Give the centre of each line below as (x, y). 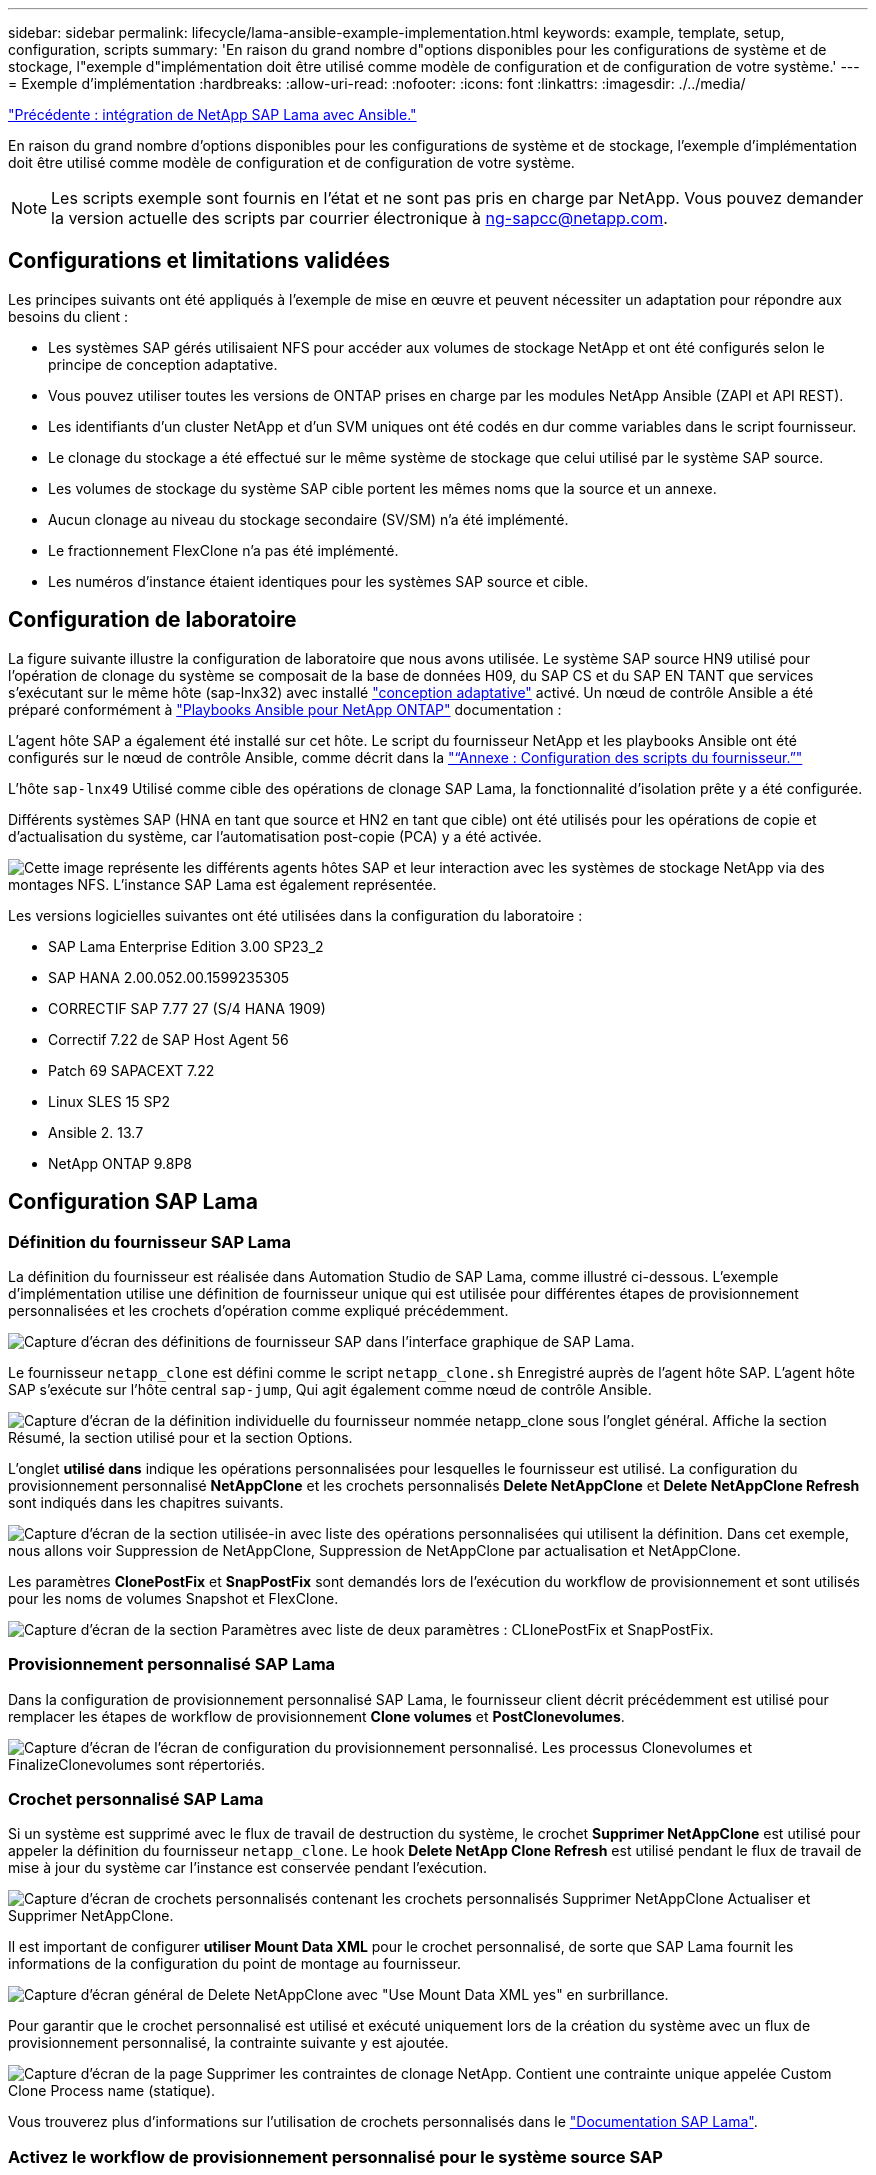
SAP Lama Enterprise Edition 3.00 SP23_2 (186, 946)
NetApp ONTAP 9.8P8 (120, 1163)
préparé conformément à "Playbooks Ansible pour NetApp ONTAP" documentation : (285, 709)
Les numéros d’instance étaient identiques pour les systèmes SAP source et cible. (318, 581)
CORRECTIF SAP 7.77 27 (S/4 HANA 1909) (187, 1008)
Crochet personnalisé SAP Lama (136, 1799)
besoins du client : (68, 316)
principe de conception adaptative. (163, 364)
